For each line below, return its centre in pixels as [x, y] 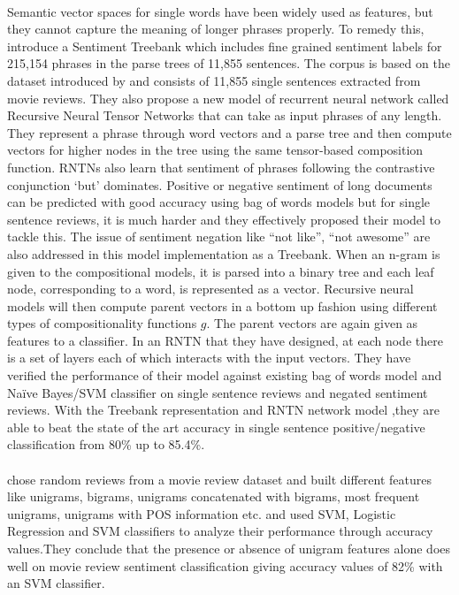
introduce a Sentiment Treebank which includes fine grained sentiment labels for [225, 46]
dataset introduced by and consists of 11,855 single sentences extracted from [214, 80]
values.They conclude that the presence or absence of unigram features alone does [229, 548]
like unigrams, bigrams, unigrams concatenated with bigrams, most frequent [214, 496]
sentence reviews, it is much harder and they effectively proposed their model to [224, 219]
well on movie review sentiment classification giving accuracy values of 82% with [225, 565]
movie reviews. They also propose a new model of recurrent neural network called [228, 98]
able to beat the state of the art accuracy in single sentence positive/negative [216, 427]
